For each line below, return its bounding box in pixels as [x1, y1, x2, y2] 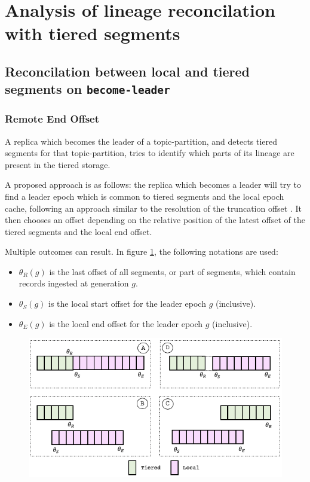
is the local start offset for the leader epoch [48, 297, 206, 310]
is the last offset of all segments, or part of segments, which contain [49, 265, 296, 277]
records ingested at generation [19, 277, 129, 289]
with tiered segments [5, 21, 180, 45]
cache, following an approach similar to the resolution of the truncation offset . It [5, 202, 302, 214]
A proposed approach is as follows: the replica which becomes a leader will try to [5, 178, 301, 191]
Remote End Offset [5, 111, 100, 126]
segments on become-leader [5, 80, 170, 98]
